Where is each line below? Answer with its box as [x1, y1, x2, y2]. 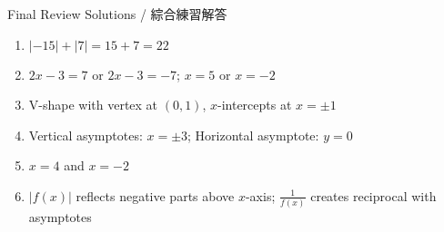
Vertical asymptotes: [28, 125, 143, 144]
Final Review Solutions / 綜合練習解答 [7, 5, 227, 23]
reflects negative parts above [76, 186, 235, 205]
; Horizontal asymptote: [187, 125, 319, 144]
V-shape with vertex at [28, 95, 158, 114]
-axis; [245, 186, 276, 205]
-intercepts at [217, 95, 292, 114]
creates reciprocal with [310, 186, 437, 205]
